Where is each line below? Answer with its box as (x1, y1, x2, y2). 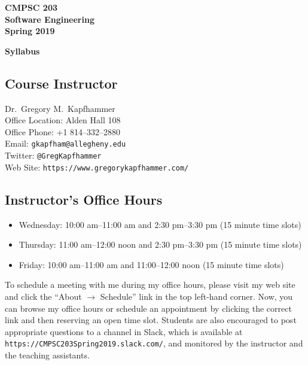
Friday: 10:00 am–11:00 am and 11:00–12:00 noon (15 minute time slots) (19, 258, 284, 270)
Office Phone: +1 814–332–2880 (5, 125, 121, 138)
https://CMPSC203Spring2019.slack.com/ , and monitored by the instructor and (5, 337, 303, 349)
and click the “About (5, 290, 82, 302)
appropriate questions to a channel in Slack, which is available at (5, 325, 243, 337)
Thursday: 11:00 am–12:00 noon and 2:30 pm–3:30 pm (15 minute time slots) (19, 238, 302, 251)
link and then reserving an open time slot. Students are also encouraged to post (5, 314, 297, 326)
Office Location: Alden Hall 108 (5, 114, 121, 126)
